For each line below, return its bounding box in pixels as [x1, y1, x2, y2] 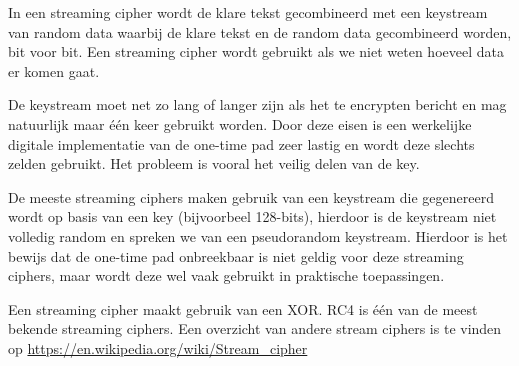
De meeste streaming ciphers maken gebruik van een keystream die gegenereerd [8, 186, 494, 207]
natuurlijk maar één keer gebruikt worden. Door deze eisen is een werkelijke [8, 113, 472, 134]
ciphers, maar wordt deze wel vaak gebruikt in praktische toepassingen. [8, 265, 445, 286]
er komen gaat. [8, 60, 100, 81]
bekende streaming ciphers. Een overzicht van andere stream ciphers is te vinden [8, 318, 502, 339]
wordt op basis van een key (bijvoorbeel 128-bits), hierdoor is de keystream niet [8, 206, 497, 227]
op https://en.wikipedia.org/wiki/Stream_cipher [8, 337, 308, 358]
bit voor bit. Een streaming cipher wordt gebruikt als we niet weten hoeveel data [8, 41, 504, 62]
